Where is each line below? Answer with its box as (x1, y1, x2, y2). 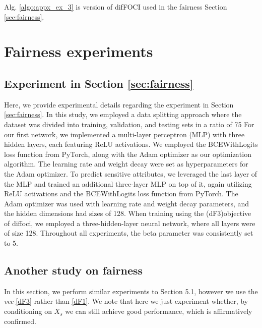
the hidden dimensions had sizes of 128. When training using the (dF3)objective (4, 208, 251, 218)
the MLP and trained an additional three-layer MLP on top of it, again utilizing (4, 178, 252, 189)
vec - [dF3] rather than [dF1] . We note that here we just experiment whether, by (4, 296, 248, 306)
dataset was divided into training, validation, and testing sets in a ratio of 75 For (4, 119, 254, 129)
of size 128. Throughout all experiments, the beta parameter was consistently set (4, 228, 253, 238)
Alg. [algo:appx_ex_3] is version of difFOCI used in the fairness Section (4, 2, 227, 12)
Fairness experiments (4, 41, 153, 62)
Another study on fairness (4, 262, 143, 278)
